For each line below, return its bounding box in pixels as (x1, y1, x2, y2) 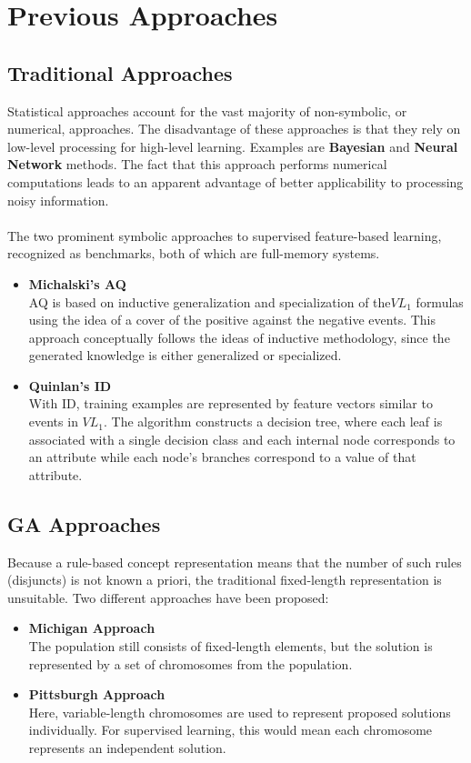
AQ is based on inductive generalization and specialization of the (28, 292, 391, 311)
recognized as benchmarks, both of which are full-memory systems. (7, 244, 380, 263)
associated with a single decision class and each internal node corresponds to (28, 429, 456, 448)
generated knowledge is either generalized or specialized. (28, 346, 342, 365)
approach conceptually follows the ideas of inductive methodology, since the (28, 327, 450, 346)
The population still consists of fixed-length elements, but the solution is (28, 637, 433, 656)
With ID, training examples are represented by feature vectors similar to (28, 394, 433, 413)
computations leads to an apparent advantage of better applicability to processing (7, 172, 464, 191)
